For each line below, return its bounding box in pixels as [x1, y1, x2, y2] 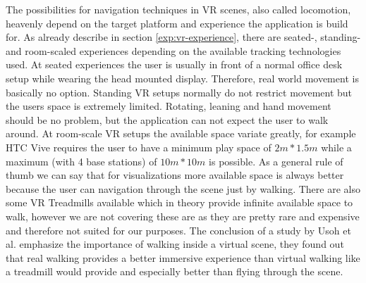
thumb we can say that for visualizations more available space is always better [6, 168, 344, 182]
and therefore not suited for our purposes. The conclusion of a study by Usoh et [6, 222, 351, 237]
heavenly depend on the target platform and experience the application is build [6, 15, 348, 30]
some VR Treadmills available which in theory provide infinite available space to [6, 195, 353, 210]
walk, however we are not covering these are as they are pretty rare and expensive [6, 208, 360, 223]
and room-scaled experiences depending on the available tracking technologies [6, 43, 341, 58]
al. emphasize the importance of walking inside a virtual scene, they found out [6, 237, 344, 251]
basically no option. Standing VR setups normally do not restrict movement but [6, 84, 353, 99]
